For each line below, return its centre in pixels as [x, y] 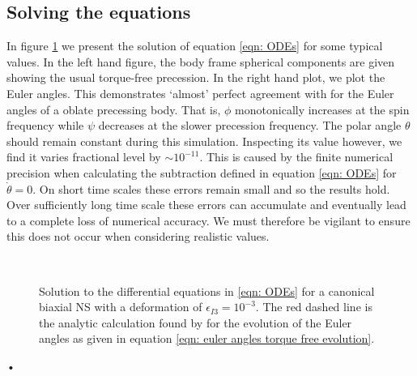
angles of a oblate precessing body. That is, [114, 109]
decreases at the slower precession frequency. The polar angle [250, 125]
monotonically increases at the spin [322, 109]
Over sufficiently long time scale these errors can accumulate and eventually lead [206, 205]
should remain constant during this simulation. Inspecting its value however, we [204, 141]
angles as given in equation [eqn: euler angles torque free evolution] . [207, 338]
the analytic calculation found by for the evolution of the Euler [196, 322]
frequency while [45, 125]
